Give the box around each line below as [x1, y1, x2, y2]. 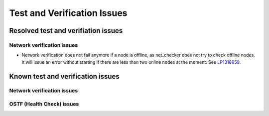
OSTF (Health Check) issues [9, 101, 79, 108]
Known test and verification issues [9, 72, 120, 81]
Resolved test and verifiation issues [9, 26, 123, 35]
